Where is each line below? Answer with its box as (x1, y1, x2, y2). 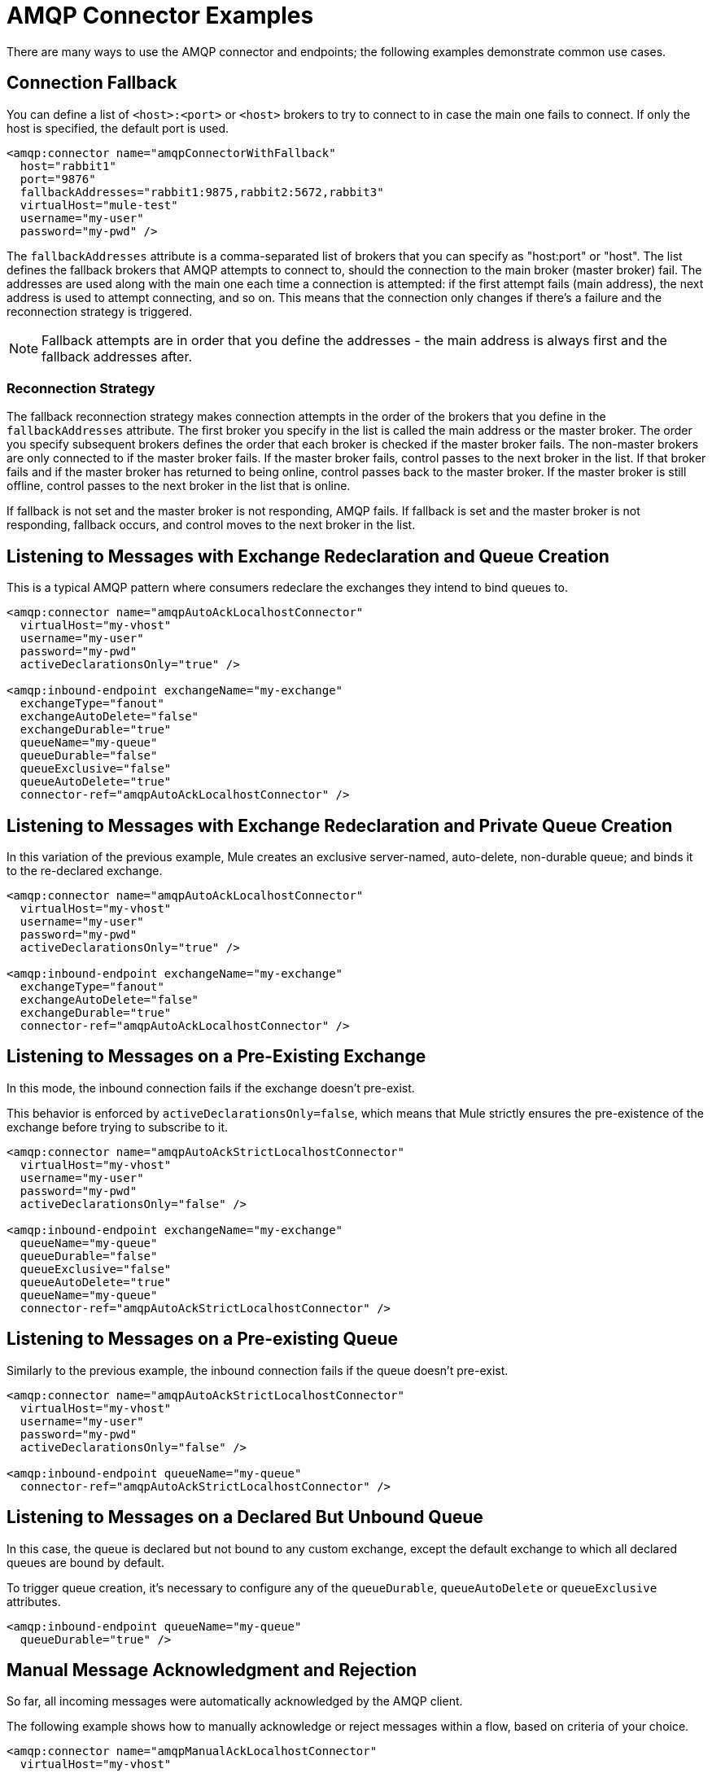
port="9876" (20, 172, 96, 186)
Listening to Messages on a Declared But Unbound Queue (7, 1507, 483, 1528)
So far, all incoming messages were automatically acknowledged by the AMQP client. (7, 1694, 463, 1709)
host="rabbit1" (20, 159, 116, 173)
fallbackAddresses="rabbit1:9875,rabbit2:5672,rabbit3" (20, 185, 384, 199)
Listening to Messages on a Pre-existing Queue (7, 1329, 399, 1350)
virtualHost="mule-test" (20, 198, 178, 212)
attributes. (7, 1594, 61, 1609)
